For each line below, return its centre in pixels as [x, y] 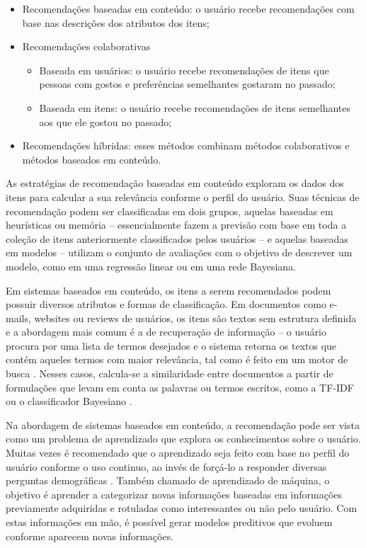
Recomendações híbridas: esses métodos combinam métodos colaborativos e [186, 145]
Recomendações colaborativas [86, 46]
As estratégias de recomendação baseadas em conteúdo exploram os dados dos [175, 183]
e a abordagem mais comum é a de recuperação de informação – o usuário [166, 332]
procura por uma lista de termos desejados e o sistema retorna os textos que [171, 345]
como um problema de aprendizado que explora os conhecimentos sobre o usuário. [183, 439]
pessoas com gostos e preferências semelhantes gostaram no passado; [187, 84]
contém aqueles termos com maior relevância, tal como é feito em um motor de [177, 359]
